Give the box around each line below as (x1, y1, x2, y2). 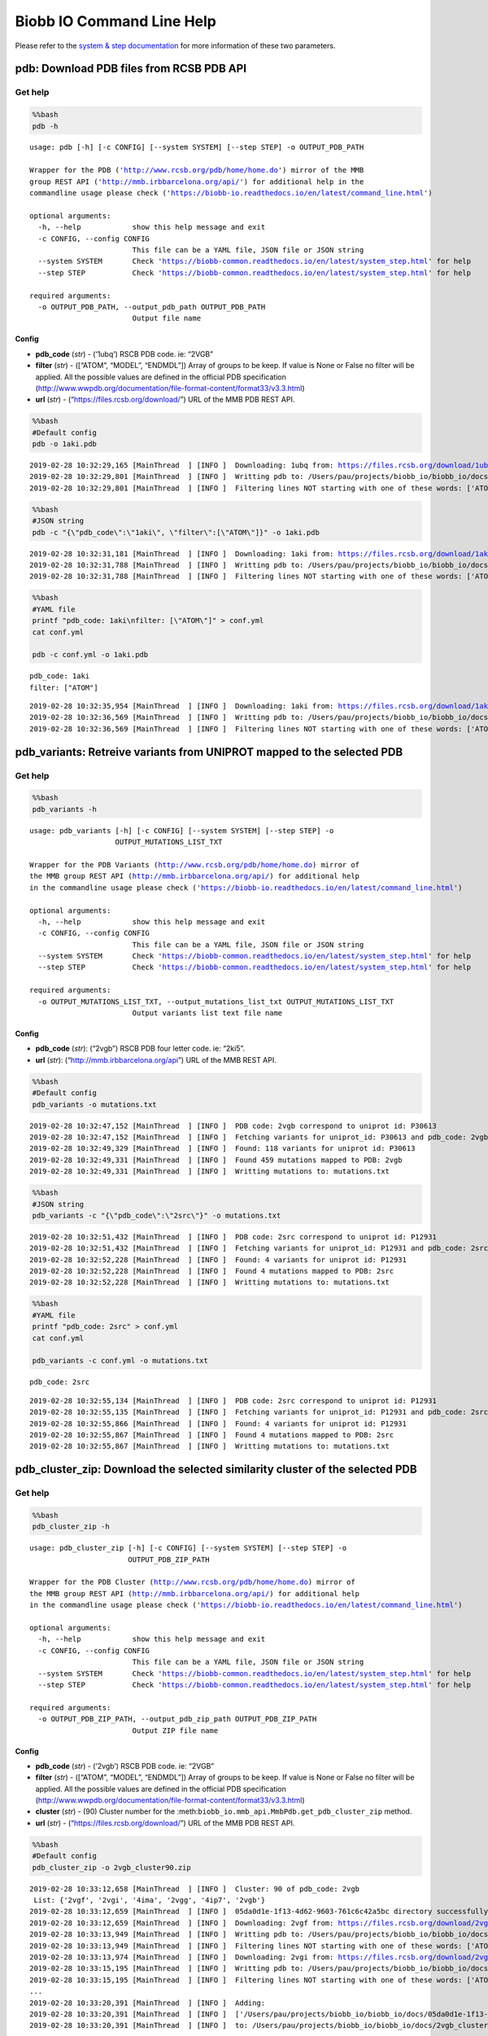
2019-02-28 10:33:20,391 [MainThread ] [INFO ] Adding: (29, 1998, 266, 2007)
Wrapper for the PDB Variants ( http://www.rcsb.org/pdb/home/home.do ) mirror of (29, 860, 360, 869)
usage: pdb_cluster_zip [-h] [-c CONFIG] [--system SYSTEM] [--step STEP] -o (29, 1543, 347, 1553)
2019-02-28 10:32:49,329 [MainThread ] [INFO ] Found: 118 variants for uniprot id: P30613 (29, 1144, 416, 1153)
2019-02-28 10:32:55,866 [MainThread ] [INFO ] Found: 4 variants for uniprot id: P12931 (29, 1419, 407, 1428)
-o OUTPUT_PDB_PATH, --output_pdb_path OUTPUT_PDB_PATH (37, 302, 266, 311)
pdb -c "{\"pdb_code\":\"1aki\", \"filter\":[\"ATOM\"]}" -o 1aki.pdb (32, 528, 320, 537)
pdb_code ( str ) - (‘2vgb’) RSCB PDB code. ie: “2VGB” (35, 1761, 215, 1771)
